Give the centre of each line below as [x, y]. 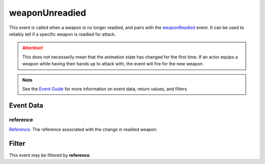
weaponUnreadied [48, 13]
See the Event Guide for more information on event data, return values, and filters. [105, 89]
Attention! [33, 48]
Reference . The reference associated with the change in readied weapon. [83, 130]
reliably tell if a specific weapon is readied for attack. [63, 34]
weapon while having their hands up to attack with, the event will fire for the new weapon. [113, 64]
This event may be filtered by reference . [50, 155]
